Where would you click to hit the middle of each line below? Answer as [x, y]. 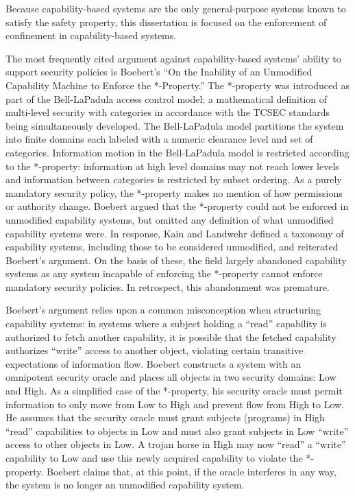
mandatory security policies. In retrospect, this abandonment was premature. [168, 286]
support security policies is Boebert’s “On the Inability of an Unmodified [159, 72]
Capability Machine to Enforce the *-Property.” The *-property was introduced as [178, 85]
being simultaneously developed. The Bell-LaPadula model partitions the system [175, 125]
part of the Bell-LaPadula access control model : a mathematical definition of [167, 98]
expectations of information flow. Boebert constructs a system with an [154, 363]
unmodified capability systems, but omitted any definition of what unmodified [170, 219]
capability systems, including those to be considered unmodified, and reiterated [172, 247]
